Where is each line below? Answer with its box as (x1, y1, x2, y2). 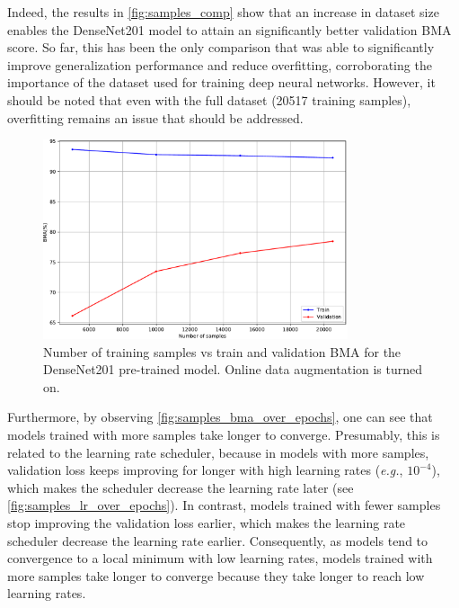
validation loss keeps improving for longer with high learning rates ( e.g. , (7, 460, 403, 479)
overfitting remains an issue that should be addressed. (7, 108, 304, 127)
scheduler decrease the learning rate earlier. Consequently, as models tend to (7, 531, 428, 550)
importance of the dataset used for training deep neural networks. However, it (7, 73, 436, 92)
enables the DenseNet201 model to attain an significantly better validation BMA (7, 20, 452, 39)
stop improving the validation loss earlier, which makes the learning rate (7, 514, 406, 532)
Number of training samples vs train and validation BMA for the (43, 342, 402, 361)
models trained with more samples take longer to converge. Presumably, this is (7, 425, 440, 444)
